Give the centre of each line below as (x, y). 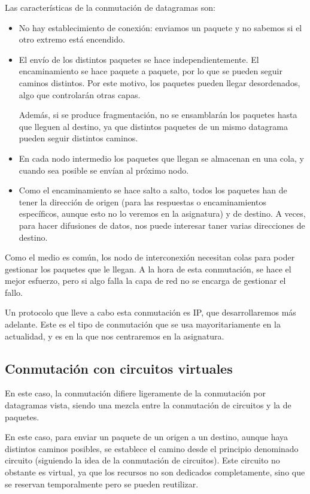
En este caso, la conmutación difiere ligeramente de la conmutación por (135, 393)
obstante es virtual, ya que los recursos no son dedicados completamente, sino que (155, 472)
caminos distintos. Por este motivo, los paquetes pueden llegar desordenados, (159, 82)
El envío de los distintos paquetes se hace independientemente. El (139, 59)
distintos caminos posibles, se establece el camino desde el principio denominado (152, 448)
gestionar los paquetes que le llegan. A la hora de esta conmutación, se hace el (148, 269)
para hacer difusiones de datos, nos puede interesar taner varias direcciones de (162, 225)
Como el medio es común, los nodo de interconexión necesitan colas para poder (150, 257)
